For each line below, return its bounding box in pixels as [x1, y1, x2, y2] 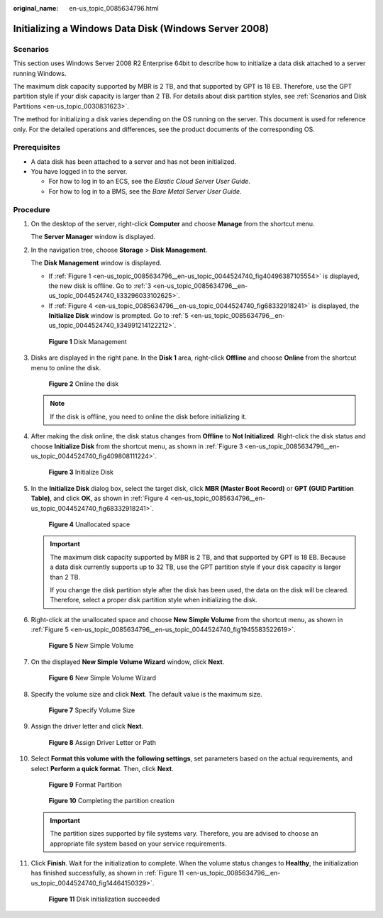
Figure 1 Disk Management [48, 337, 127, 345]
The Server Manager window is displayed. [30, 233, 156, 241]
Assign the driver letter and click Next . [30, 722, 144, 731]
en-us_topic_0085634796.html [69, 4, 159, 12]
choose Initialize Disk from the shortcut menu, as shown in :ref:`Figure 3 [30, 442, 243, 450]
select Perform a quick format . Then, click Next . [30, 764, 174, 773]
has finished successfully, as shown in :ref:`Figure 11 [30, 869, 184, 878]
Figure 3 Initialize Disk [48, 468, 113, 477]
